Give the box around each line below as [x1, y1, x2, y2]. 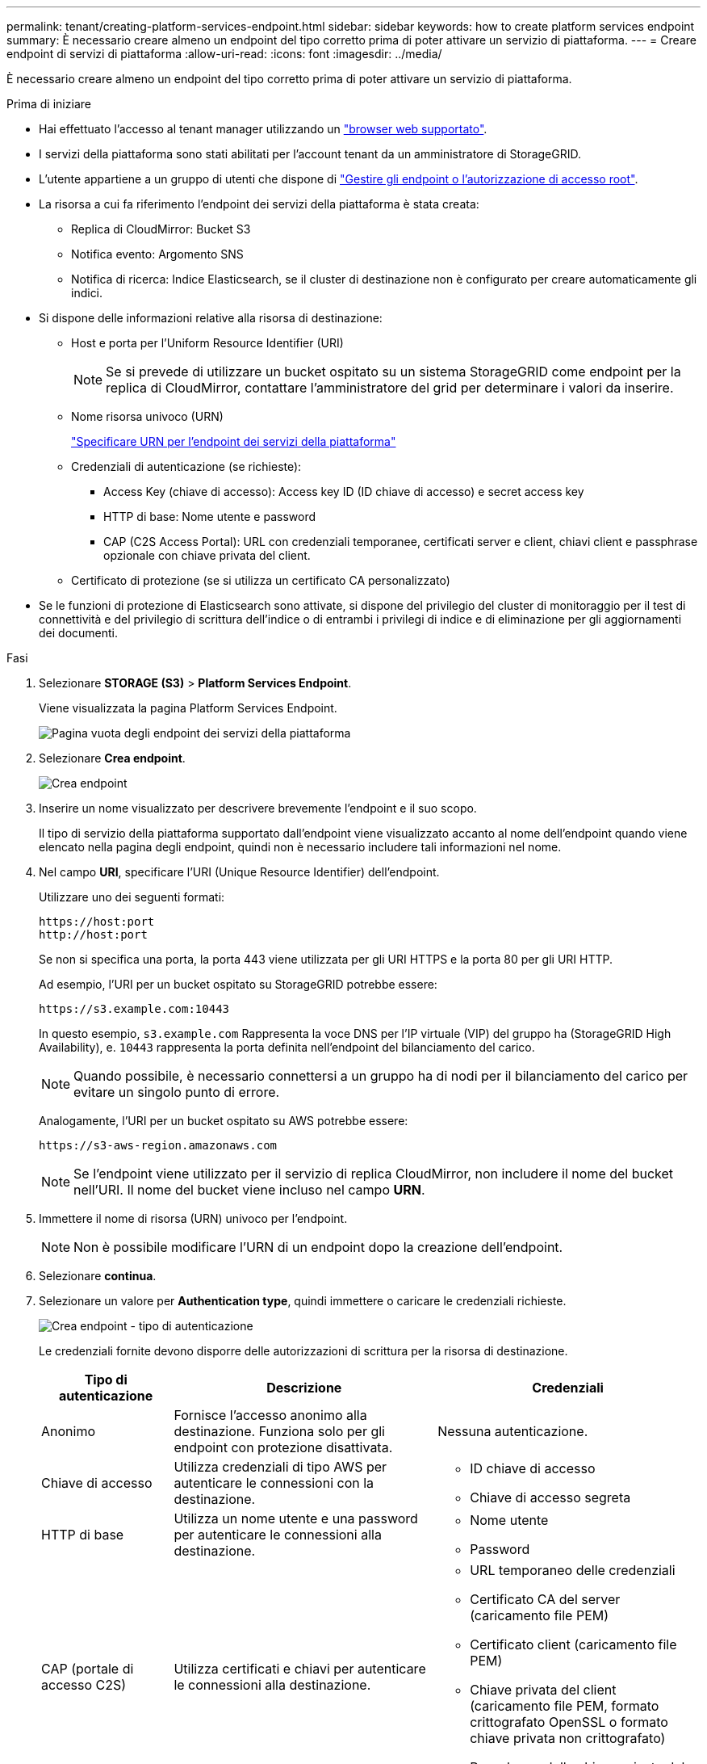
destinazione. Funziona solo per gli [174, 1423, 385, 1439]
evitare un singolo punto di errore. [73, 1084, 280, 1100]
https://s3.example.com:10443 [39, 1002, 230, 1015]
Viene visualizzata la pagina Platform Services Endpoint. [39, 701, 337, 715]
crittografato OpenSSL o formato [470, 1714, 668, 1730]
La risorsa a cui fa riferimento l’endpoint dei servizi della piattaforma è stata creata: [39, 197, 479, 211]
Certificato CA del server [470, 1591, 621, 1607]
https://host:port [39, 915, 155, 928]
